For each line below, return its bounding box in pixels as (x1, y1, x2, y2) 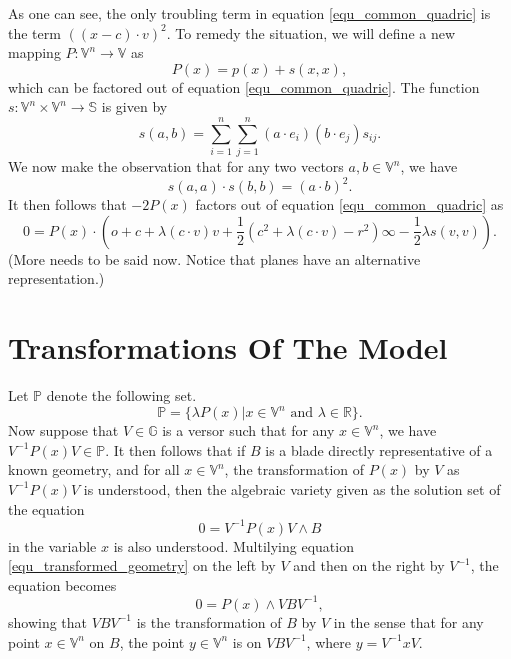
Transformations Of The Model (8, 327, 448, 368)
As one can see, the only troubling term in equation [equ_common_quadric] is (8, 3, 491, 23)
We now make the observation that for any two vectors (8, 156, 344, 177)
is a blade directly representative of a (265, 439, 493, 460)
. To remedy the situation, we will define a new (166, 22, 456, 43)
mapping (8, 42, 61, 63)
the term (8, 22, 61, 43)
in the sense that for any (333, 611, 484, 632)
